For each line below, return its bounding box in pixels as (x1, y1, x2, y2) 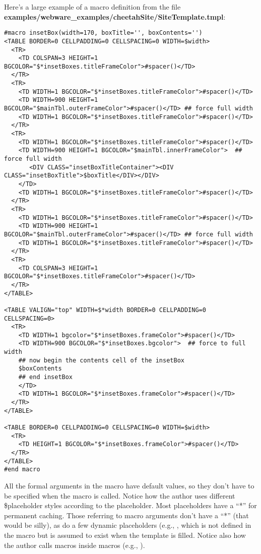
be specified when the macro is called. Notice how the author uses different (4, 490, 235, 501)
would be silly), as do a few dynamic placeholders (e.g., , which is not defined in (4, 520, 251, 530)
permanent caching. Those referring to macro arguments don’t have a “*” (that (4, 510, 249, 520)
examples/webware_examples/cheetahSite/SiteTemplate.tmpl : (4, 11, 226, 22)
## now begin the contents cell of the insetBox (18, 356, 184, 364)
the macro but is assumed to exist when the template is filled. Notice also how (4, 529, 246, 540)
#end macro (4, 466, 40, 473)
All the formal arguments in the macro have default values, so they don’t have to (4, 480, 254, 490)
